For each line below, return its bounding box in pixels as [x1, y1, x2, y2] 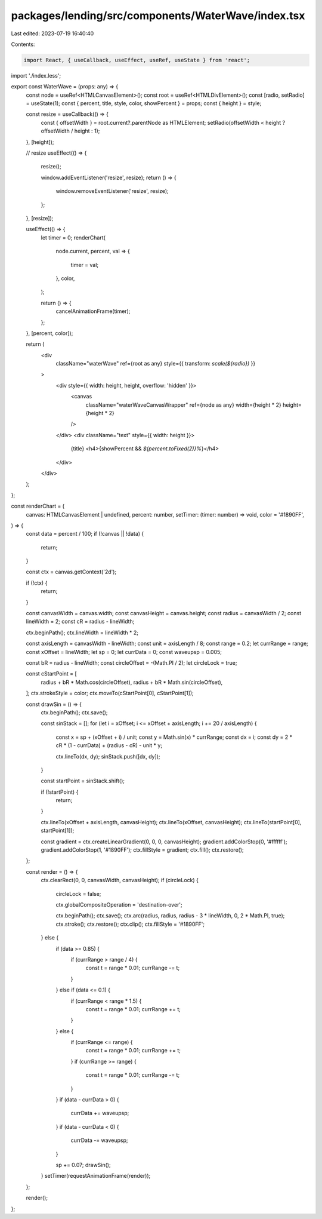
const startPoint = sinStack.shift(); [41, 777, 125, 785]
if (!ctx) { [26, 579, 48, 587]
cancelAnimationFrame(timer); [55, 308, 131, 315]
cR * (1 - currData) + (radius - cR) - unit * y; [55, 742, 163, 749]
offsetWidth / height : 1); [41, 127, 100, 134]
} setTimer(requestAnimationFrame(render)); [41, 1172, 151, 1180]
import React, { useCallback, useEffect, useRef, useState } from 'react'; [23, 57, 250, 63]
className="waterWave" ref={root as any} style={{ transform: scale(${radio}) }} [55, 360, 256, 367]
